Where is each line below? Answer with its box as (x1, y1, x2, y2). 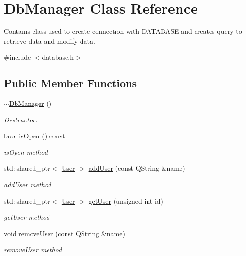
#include (4, 52, 31, 62)
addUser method (4, 180, 51, 190)
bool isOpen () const (4, 131, 65, 141)
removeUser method (4, 244, 62, 255)
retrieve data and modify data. (4, 35, 95, 45)
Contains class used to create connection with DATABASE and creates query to (4, 26, 242, 36)
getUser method (4, 212, 49, 222)
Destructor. (4, 114, 38, 124)
